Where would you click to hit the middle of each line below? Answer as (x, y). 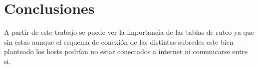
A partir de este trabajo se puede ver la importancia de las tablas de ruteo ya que (129, 32)
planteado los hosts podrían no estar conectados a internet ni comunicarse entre (126, 51)
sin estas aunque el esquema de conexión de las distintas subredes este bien (119, 41)
